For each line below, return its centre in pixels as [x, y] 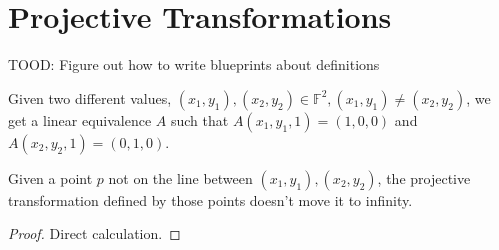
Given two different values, [90, 97]
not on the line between [180, 177]
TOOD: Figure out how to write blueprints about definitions [194, 64]
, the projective [424, 177]
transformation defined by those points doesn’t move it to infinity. [210, 199]
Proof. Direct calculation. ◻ [94, 233]
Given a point [50, 177]
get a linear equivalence [80, 119]
